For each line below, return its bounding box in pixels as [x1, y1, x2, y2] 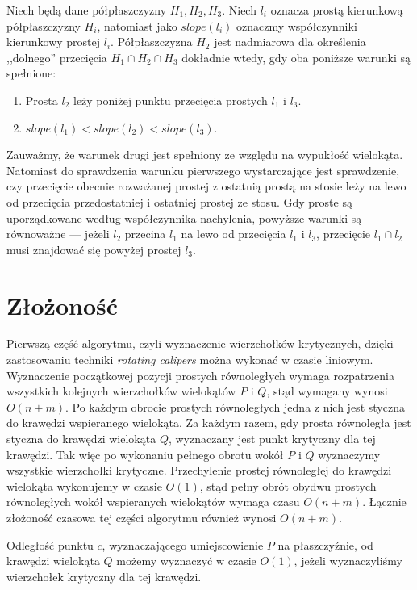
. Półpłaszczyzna [111, 33, 193, 50]
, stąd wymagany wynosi [266, 383, 388, 400]
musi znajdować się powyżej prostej [6, 241, 181, 257]
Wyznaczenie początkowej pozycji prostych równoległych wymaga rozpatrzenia [6, 366, 394, 383]
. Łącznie [362, 493, 407, 510]
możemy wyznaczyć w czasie [116, 552, 256, 569]
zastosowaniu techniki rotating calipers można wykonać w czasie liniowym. [6, 351, 373, 368]
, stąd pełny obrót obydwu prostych [199, 477, 377, 494]
